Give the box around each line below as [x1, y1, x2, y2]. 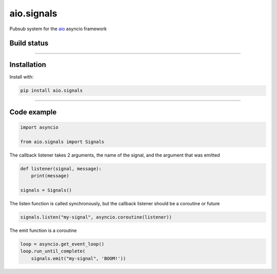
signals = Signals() [20, 187, 72, 193]
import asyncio [20, 125, 58, 130]
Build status [9, 39, 49, 48]
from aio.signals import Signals [20, 139, 105, 145]
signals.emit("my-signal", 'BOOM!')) [31, 256, 126, 261]
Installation [9, 61, 46, 69]
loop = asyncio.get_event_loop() [20, 241, 105, 247]
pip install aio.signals [20, 88, 83, 93]
